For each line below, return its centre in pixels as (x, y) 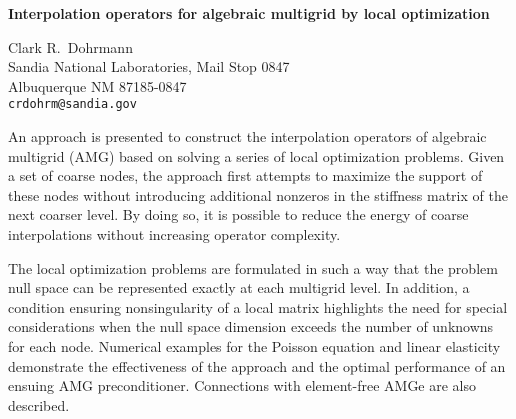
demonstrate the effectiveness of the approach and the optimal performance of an (257, 365)
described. (39, 404)
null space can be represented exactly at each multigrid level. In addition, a (239, 287)
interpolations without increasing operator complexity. (174, 234)
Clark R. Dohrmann (70, 46)
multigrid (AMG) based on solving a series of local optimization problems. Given (256, 155)
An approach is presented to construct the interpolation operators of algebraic (247, 136)
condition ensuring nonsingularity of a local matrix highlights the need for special (258, 306)
